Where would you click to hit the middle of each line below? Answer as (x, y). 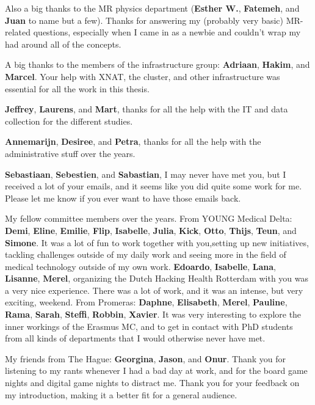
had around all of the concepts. (63, 44)
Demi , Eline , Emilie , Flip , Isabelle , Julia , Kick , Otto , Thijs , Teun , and (151, 230)
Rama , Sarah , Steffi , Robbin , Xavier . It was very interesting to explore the (153, 314)
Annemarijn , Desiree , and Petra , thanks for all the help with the (133, 141)
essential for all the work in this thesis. (77, 88)
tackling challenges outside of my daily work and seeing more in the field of (146, 254)
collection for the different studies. (69, 121)
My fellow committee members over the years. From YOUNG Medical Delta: (149, 218)
